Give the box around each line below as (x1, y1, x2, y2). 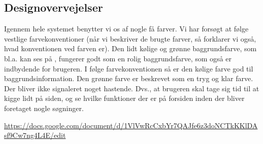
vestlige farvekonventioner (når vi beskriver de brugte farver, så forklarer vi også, (4, 33, 256, 44)
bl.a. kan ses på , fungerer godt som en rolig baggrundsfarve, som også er (4, 53, 232, 63)
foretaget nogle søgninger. (4, 102, 84, 113)
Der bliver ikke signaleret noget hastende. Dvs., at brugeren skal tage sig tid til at (4, 83, 259, 93)
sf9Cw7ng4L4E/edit (4, 130, 66, 140)
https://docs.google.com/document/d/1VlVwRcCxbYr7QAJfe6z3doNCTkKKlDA (4, 120, 258, 130)
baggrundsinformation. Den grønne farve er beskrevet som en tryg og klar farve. (4, 73, 253, 84)
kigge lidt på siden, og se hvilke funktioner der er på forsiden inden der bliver (4, 93, 245, 103)
